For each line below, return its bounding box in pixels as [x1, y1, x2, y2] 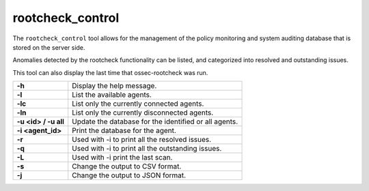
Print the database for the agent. [72, 126, 177, 136]
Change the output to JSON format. [72, 171, 187, 180]
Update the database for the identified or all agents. [72, 117, 238, 126]
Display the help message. [72, 81, 157, 91]
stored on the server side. [12, 43, 85, 51]
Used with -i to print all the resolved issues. [72, 135, 212, 145]
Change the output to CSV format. [72, 162, 182, 171]
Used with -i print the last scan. [72, 153, 173, 162]
